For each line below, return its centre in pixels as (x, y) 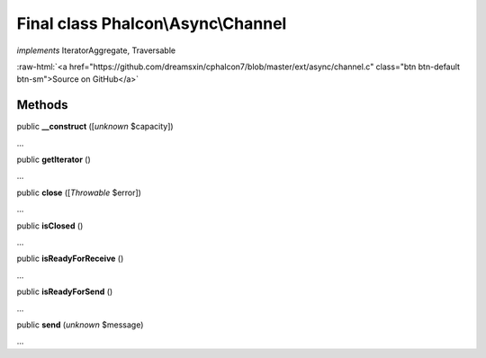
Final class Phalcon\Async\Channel (152, 23)
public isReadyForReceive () (70, 259)
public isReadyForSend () (65, 291)
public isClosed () (50, 226)
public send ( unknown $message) (80, 325)
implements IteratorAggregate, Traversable (96, 50)
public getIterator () (54, 160)
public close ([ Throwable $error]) (79, 192)
